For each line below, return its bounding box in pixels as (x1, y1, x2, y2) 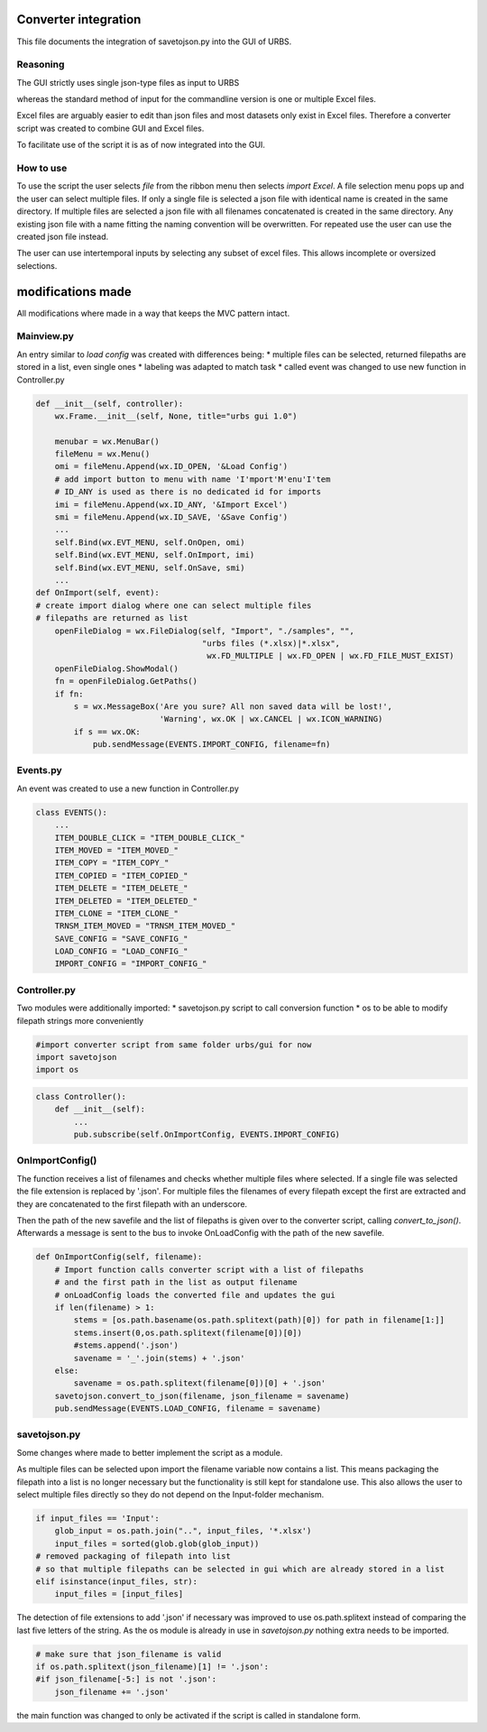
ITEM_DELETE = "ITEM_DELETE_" (54, 883, 188, 893)
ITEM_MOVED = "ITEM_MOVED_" (54, 844, 179, 855)
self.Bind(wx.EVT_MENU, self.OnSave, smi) (54, 562, 245, 573)
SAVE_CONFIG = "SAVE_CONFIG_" (54, 934, 188, 944)
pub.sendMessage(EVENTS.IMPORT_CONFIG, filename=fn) (92, 740, 331, 750)
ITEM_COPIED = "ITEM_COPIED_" (54, 871, 188, 880)
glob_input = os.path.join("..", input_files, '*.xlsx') (54, 1525, 312, 1536)
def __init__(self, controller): (35, 398, 184, 409)
